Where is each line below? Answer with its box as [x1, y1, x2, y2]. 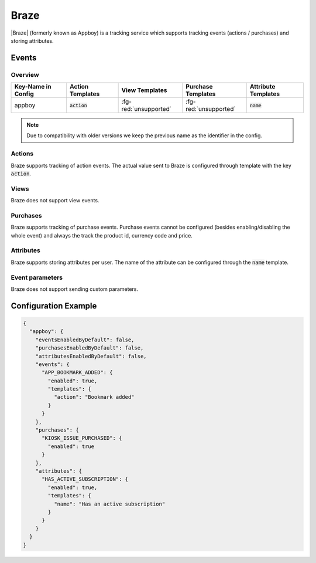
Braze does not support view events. [11, 197, 99, 204]
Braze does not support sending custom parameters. [11, 285, 139, 293]
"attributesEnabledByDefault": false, [35, 352, 147, 359]
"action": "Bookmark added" [53, 394, 135, 401]
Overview [11, 70, 39, 79]
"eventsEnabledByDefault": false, [35, 336, 135, 343]
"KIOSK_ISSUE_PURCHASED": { [42, 435, 122, 442]
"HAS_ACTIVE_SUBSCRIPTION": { [42, 476, 129, 483]
